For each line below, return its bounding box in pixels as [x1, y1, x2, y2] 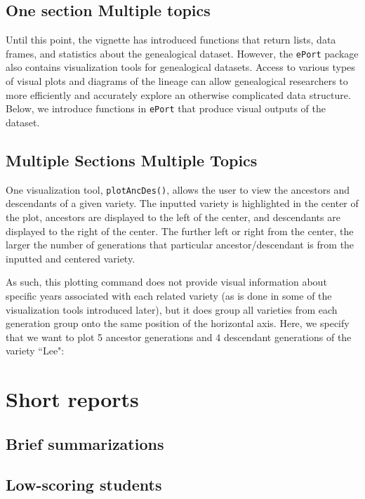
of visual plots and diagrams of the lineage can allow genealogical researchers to [6, 74, 348, 88]
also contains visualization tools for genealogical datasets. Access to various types [6, 60, 355, 74]
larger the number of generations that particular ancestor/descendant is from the [6, 237, 354, 252]
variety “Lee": [6, 343, 65, 358]
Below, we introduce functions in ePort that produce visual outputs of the [6, 101, 326, 116]
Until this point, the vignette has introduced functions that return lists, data [6, 32, 336, 47]
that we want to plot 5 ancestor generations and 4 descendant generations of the [6, 329, 352, 344]
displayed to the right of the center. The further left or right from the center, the [6, 223, 354, 238]
